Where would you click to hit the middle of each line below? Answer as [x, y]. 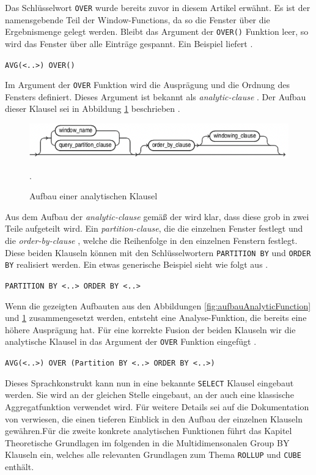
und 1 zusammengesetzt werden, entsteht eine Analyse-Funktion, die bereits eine [156, 318]
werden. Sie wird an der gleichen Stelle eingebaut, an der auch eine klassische [149, 395]
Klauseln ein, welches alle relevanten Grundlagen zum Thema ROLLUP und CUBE [153, 455]
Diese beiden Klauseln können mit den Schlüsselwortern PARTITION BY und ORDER [158, 252]
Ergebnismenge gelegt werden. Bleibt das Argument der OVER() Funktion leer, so [157, 31]
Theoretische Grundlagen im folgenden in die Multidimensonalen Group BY [147, 442]
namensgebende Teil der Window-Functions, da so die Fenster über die [138, 19]
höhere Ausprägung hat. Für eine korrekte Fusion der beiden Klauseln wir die [150, 329]
